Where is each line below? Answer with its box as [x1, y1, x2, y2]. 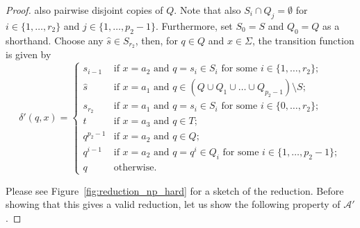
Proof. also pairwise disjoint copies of [6, 3, 163, 17]
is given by [6, 47, 51, 62]
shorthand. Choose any [6, 33, 104, 47]
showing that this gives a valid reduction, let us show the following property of [6, 197, 341, 211]
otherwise [113, 162, 154, 173]
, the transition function [252, 33, 354, 47]
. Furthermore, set [155, 18, 233, 33]
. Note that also [174, 3, 241, 17]
